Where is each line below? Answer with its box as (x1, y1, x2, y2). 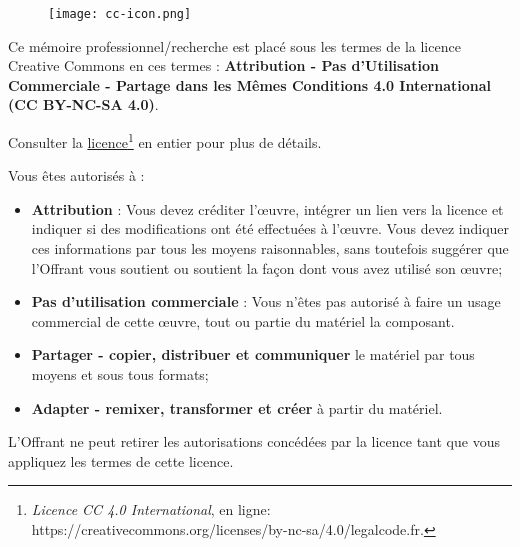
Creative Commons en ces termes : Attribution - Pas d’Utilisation (8, 55, 439, 76)
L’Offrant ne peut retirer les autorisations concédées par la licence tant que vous (8, 431, 500, 452)
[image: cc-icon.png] (48, 7, 192, 21)
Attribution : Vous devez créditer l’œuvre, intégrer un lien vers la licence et (31, 198, 504, 219)
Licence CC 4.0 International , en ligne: (31, 499, 271, 520)
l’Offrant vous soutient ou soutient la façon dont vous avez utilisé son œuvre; (31, 257, 503, 278)
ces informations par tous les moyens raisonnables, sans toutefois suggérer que (31, 238, 509, 259)
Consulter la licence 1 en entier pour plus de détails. (8, 129, 322, 152)
